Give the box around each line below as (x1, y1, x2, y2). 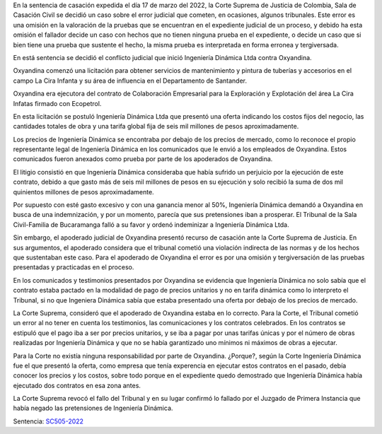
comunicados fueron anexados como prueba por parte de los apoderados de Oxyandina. (13, 155, 273, 163)
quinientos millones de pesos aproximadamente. (13, 187, 155, 196)
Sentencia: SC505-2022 (13, 417, 84, 426)
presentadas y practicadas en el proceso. (13, 263, 134, 271)
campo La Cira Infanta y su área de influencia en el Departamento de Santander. (13, 76, 248, 85)
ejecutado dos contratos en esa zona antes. (13, 381, 141, 389)
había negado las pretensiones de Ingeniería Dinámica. (13, 404, 173, 413)
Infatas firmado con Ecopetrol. (13, 99, 102, 107)
